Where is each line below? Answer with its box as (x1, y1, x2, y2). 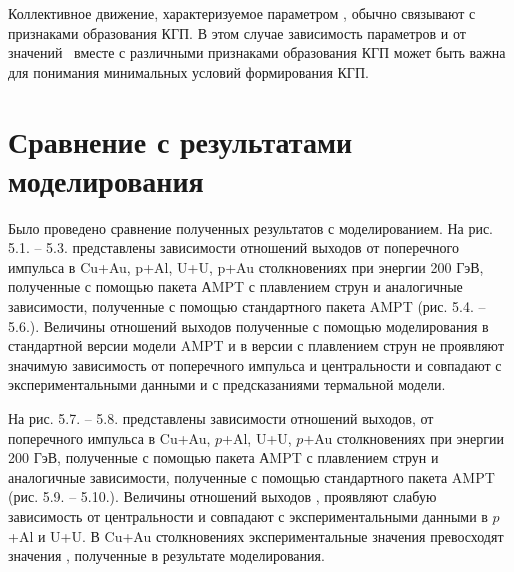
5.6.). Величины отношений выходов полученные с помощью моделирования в (8, 315, 489, 336)
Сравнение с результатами (8, 120, 353, 161)
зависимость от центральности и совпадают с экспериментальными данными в (8, 506, 488, 526)
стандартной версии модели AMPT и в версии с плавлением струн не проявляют (8, 335, 504, 356)
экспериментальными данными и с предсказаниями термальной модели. (8, 374, 446, 395)
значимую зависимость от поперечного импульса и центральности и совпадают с (8, 354, 502, 375)
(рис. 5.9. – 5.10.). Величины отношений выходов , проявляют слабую (8, 486, 437, 507)
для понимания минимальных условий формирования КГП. (8, 61, 369, 82)
